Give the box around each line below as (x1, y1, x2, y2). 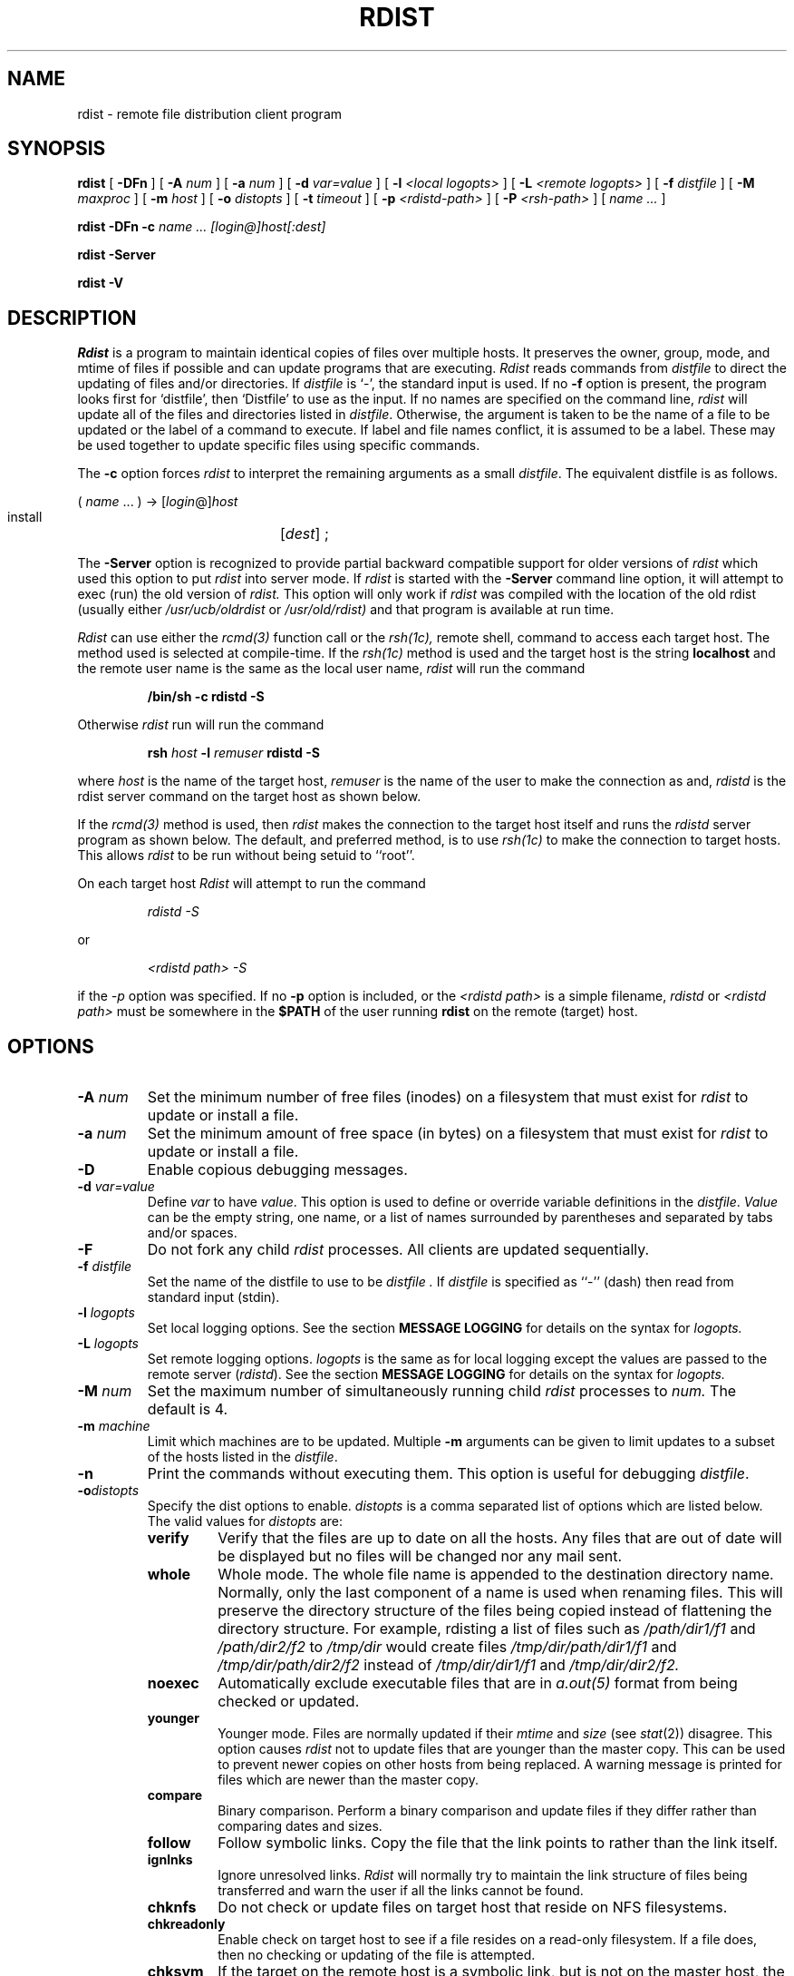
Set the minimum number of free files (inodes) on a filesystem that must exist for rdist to (147, 1088, 749, 1107)
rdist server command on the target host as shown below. (77, 788, 421, 805)
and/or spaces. (147, 1225, 237, 1241)
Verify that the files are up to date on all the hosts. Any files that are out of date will (218, 1529, 782, 1548)
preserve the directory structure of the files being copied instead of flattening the (218, 1601, 772, 1620)
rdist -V (77, 275, 124, 291)
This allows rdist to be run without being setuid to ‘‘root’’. (77, 847, 415, 864)
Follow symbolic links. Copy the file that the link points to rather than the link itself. (218, 1834, 779, 1853)
